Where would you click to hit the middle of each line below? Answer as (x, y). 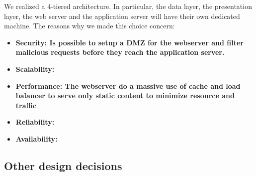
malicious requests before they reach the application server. (120, 52)
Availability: (37, 138)
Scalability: (35, 69)
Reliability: (35, 122)
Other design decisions (63, 165)
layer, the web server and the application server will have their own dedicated (122, 16)
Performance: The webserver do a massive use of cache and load (128, 86)
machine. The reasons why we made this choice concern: (89, 26)
